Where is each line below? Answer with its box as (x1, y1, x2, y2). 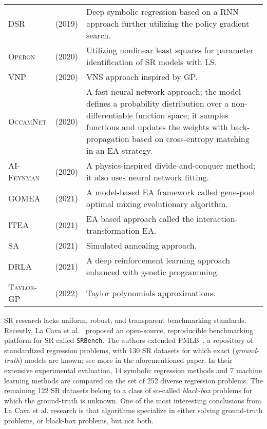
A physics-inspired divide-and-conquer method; (86, 159, 256, 171)
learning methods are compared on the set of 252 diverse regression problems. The (4, 375, 263, 385)
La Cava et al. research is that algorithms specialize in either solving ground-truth (4, 405, 263, 416)
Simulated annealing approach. (86, 239, 197, 251)
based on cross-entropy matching (131, 133, 250, 145)
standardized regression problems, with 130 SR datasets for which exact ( (4, 344, 236, 355)
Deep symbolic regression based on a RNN (86, 6, 239, 17)
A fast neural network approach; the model (86, 86, 241, 97)
